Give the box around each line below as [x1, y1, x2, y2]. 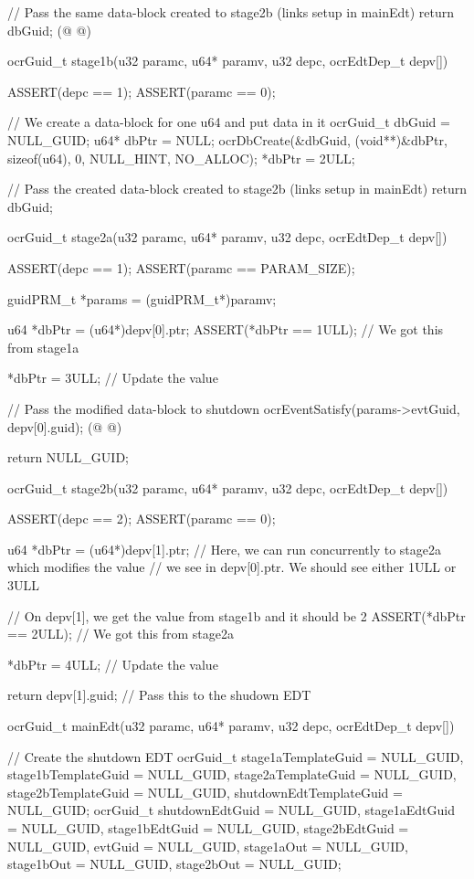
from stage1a [7, 337, 79, 356]
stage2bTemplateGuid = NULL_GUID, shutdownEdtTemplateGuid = [7, 782, 403, 801]
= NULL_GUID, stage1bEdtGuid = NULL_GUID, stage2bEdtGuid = [7, 819, 409, 837]
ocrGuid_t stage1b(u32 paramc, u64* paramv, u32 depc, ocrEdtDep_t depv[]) [7, 51, 448, 70]
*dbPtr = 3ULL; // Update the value [7, 368, 218, 387]
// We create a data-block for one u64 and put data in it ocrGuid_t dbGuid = [7, 112, 450, 132]
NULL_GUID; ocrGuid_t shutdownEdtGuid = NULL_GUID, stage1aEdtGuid [7, 800, 455, 820]
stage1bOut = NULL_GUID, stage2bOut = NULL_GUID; [7, 854, 342, 874]
